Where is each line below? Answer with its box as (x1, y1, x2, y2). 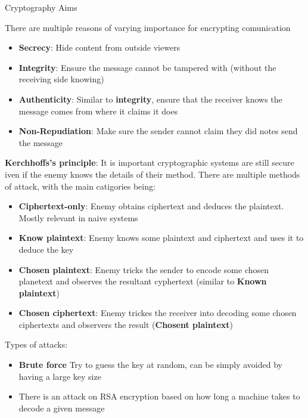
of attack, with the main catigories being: (5, 179, 155, 192)
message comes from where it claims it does (18, 104, 178, 117)
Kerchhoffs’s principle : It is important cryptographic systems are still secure (5, 156, 294, 169)
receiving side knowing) (18, 73, 104, 85)
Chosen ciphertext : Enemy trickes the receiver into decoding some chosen (18, 306, 297, 319)
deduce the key (18, 243, 74, 255)
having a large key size (18, 370, 101, 382)
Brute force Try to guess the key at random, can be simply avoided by (18, 358, 282, 371)
